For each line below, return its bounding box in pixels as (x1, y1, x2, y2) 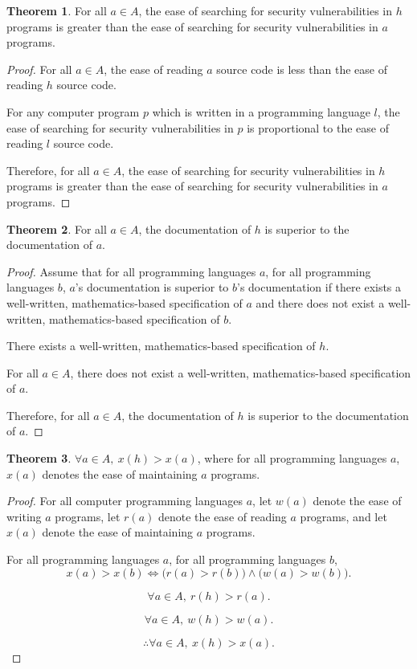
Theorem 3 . (6, 450, 72, 467)
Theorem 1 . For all (6, 2, 107, 18)
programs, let (55, 508, 121, 524)
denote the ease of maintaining (42, 524, 194, 541)
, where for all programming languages (197, 450, 387, 467)
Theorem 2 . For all (6, 220, 107, 237)
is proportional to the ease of (247, 119, 389, 136)
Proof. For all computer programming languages (6, 492, 243, 509)
